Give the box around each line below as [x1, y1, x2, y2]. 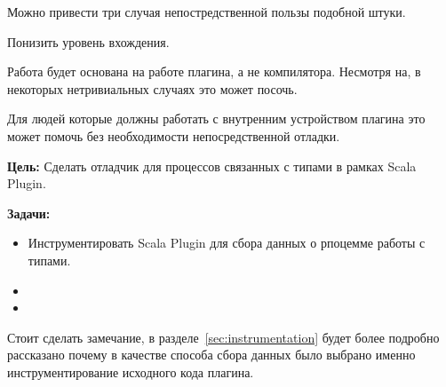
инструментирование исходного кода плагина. [7, 362, 254, 381]
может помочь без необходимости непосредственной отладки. [7, 126, 340, 145]
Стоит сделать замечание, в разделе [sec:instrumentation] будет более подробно [7, 328, 440, 346]
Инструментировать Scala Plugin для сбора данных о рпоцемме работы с [28, 233, 426, 252]
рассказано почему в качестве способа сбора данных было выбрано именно [7, 345, 416, 364]
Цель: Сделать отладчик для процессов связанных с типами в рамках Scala [7, 156, 417, 175]
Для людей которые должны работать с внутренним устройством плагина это [7, 109, 426, 128]
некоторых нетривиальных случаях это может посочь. [7, 79, 298, 98]
